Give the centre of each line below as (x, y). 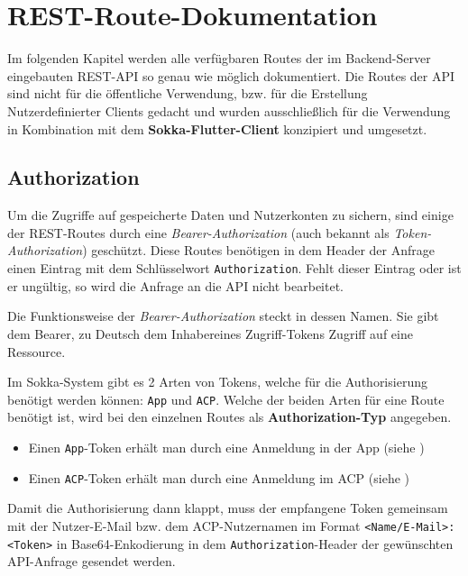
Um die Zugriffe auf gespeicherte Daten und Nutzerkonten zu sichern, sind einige (230, 215)
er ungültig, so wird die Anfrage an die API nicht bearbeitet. (176, 285)
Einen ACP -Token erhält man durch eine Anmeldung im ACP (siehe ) (219, 477)
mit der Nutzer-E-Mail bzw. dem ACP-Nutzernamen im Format (184, 525)
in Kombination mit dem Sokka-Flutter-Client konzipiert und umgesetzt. (217, 128)
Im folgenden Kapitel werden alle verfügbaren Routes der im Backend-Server (219, 58)
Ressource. (37, 351)
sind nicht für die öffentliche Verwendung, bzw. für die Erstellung (188, 93)
